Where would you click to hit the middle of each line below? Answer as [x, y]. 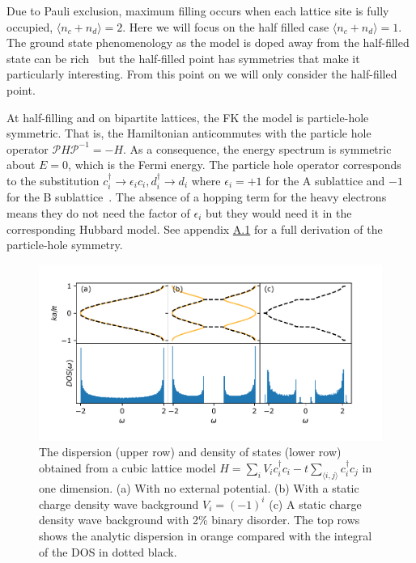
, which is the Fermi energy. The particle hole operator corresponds [235, 165]
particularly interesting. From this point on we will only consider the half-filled [202, 74]
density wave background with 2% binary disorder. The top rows [200, 520]
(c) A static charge [315, 504]
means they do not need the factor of [98, 212]
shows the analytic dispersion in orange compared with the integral [206, 536]
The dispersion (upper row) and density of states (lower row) [190, 452]
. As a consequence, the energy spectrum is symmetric [257, 148]
